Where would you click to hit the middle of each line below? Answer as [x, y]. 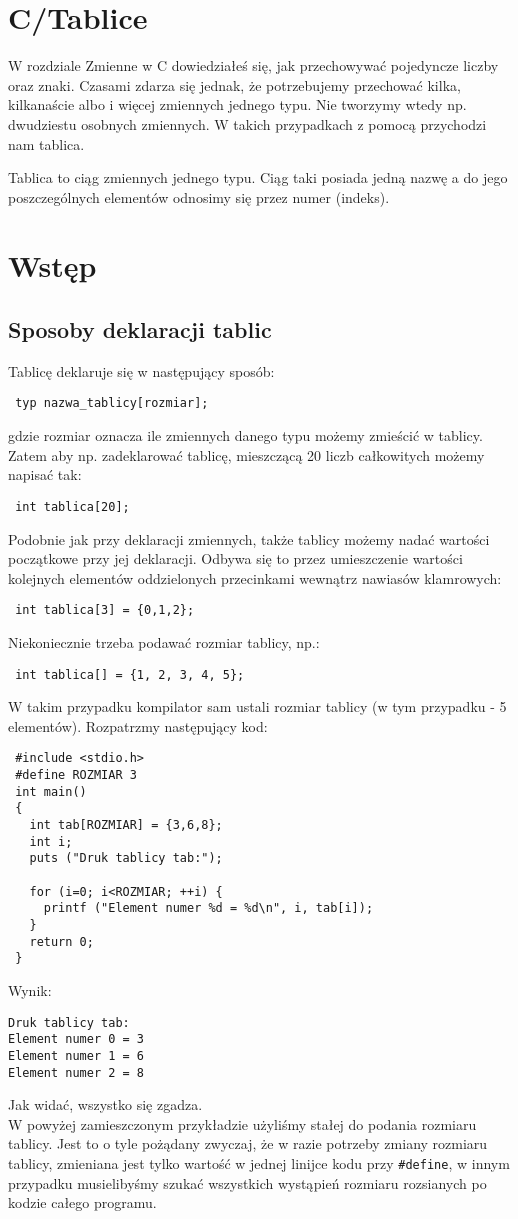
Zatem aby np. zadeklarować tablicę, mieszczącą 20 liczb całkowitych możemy [246, 454]
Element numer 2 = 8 [76, 1072]
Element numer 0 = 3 [76, 1039]
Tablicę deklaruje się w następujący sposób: [141, 370]
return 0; [61, 941]
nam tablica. [46, 143]
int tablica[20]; [72, 506]
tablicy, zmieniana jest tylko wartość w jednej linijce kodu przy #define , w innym [259, 1162]
